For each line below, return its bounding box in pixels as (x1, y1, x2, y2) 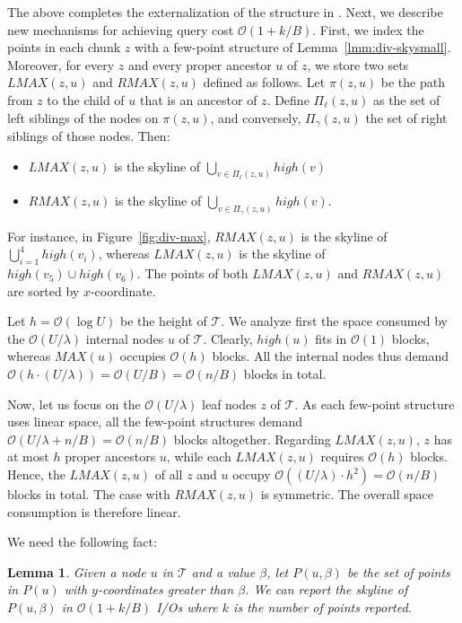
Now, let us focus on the (7, 394, 141, 413)
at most (7, 447, 49, 466)
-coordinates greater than (97, 580, 234, 599)
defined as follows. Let (203, 73, 326, 92)
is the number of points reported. (233, 597, 412, 616)
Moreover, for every (7, 55, 115, 74)
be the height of (119, 311, 207, 330)
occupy (232, 465, 271, 483)
